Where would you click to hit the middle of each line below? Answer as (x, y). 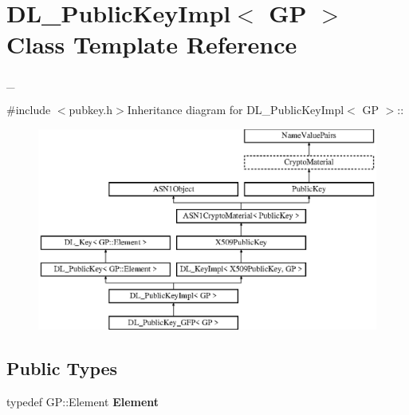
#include (29, 109)
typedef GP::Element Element (83, 402)
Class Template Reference (152, 44)
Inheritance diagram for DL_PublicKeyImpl (236, 109)
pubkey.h (91, 109)
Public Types (62, 368)
